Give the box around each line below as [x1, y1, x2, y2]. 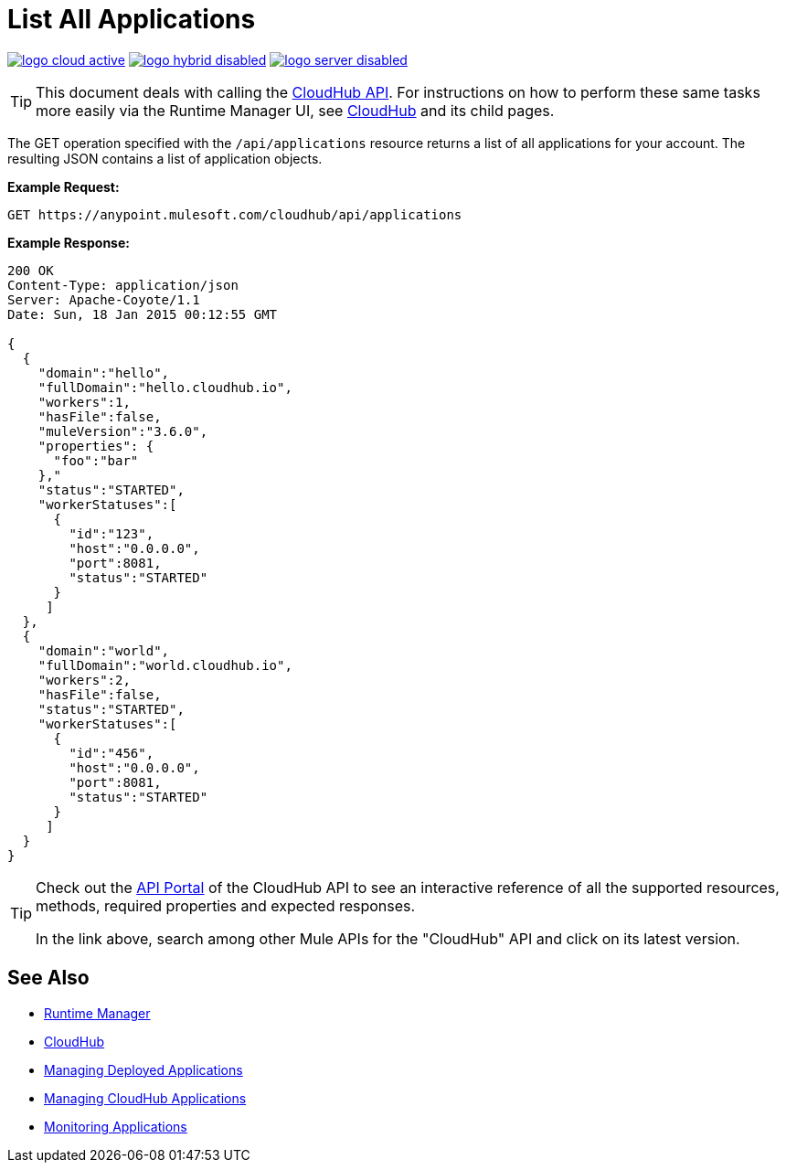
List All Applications [7, 4, 256, 35]
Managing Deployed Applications [44, 1061, 243, 1078]
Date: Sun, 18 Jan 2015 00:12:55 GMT [7, 306, 278, 322]
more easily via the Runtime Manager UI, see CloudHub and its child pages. [36, 101, 555, 120]
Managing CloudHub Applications [44, 1090, 247, 1106]
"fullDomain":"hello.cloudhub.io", [37, 379, 292, 395]
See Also [7, 966, 90, 990]
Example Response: [7, 234, 130, 250]
